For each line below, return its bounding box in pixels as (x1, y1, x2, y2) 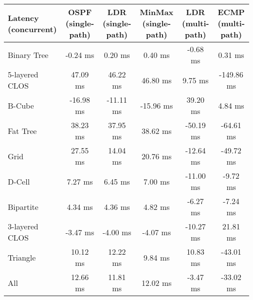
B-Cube (8, 99, 34, 111)
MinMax (140, 6, 174, 18)
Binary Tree (8, 49, 49, 60)
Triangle (8, 251, 36, 263)
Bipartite (8, 201, 38, 212)
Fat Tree (8, 125, 37, 136)
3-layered (8, 221, 38, 232)
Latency (8, 12, 39, 23)
